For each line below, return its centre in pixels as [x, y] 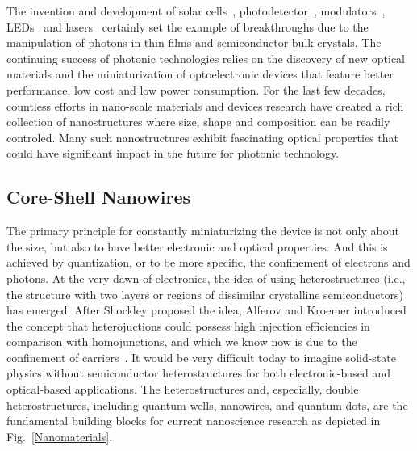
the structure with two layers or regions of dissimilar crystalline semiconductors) [205, 294]
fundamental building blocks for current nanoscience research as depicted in [194, 421]
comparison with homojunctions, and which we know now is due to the [182, 341]
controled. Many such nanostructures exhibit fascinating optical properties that [202, 137]
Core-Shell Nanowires [99, 197]
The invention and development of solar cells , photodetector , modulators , [196, 11]
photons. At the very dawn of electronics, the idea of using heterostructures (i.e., [206, 278]
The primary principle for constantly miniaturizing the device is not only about [203, 231]
